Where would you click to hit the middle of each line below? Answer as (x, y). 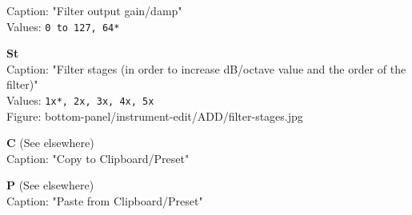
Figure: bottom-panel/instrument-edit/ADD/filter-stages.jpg (155, 115)
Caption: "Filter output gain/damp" (94, 10)
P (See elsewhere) (50, 185)
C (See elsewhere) (50, 143)
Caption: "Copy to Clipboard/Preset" (98, 158)
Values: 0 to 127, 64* (63, 26)
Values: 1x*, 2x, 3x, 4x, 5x (80, 100)
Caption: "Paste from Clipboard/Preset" (105, 201)
